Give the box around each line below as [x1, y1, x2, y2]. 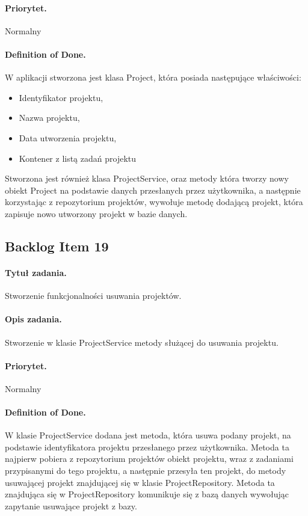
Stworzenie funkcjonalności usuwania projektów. [5, 289, 182, 302]
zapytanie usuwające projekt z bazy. [5, 499, 137, 512]
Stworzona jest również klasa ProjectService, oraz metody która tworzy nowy [5, 172, 289, 185]
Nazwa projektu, [19, 111, 80, 124]
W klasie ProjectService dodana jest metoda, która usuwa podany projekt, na [5, 429, 291, 441]
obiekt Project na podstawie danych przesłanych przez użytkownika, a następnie [5, 183, 301, 196]
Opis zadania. [5, 313, 62, 325]
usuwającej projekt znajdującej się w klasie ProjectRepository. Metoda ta [5, 476, 275, 488]
